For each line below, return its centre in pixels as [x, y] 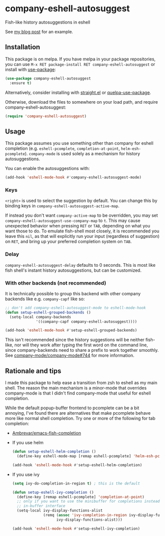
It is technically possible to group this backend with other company [73, 293]
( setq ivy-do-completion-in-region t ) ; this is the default [76, 483]
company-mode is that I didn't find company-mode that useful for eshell [78, 393]
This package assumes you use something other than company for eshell [79, 143]
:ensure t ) [21, 83]
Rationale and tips [33, 371]
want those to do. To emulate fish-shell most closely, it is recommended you [82, 231]
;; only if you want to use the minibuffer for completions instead [88, 502]
